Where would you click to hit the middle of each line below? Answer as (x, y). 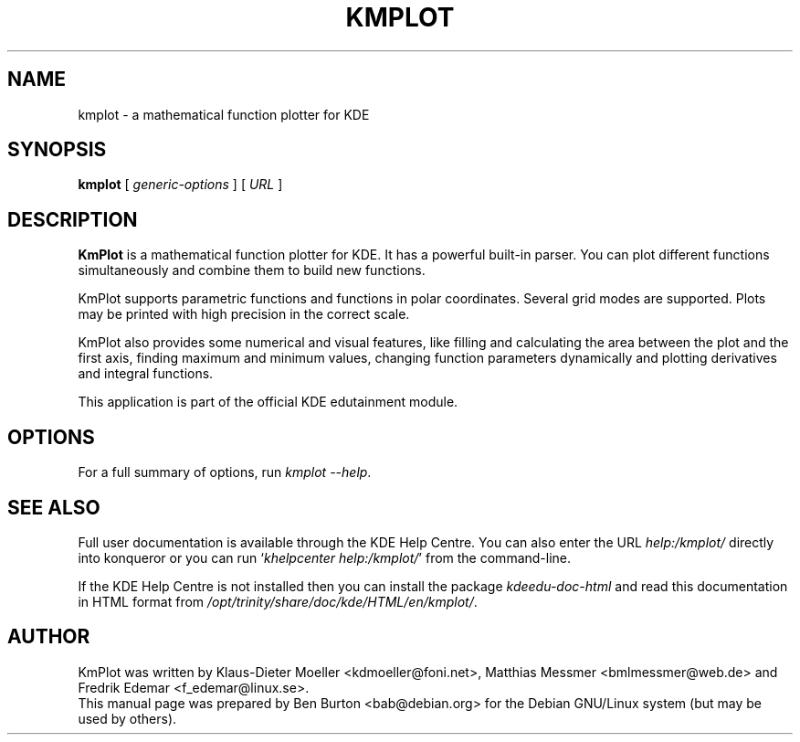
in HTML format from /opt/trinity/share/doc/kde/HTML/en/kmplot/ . (278, 601)
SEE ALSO (54, 507)
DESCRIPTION (73, 219)
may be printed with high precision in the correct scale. (244, 314)
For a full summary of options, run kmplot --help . (225, 472)
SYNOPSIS (57, 150)
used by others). (127, 718)
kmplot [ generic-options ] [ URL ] (180, 185)
